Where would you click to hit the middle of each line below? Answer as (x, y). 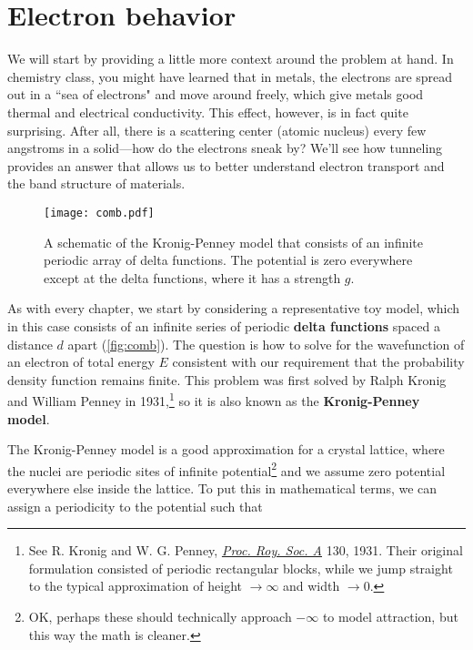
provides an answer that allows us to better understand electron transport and (226, 165)
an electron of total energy (81, 362)
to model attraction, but (390, 616)
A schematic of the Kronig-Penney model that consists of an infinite (234, 242)
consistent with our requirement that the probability (318, 362)
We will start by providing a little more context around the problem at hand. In (231, 59)
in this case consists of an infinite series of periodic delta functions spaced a (224, 325)
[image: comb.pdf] (99, 213)
